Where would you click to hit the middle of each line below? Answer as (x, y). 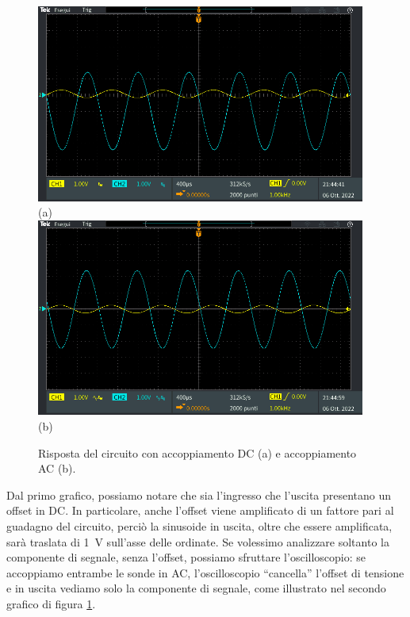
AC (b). (57, 468)
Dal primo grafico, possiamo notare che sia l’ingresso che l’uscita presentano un (199, 494)
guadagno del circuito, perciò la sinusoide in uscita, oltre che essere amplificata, (199, 526)
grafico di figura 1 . (51, 604)
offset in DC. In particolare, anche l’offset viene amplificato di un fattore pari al (200, 510)
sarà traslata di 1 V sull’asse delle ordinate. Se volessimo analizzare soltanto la (198, 541)
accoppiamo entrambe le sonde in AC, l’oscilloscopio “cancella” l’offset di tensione (205, 572)
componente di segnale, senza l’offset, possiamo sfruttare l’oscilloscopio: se (186, 557)
